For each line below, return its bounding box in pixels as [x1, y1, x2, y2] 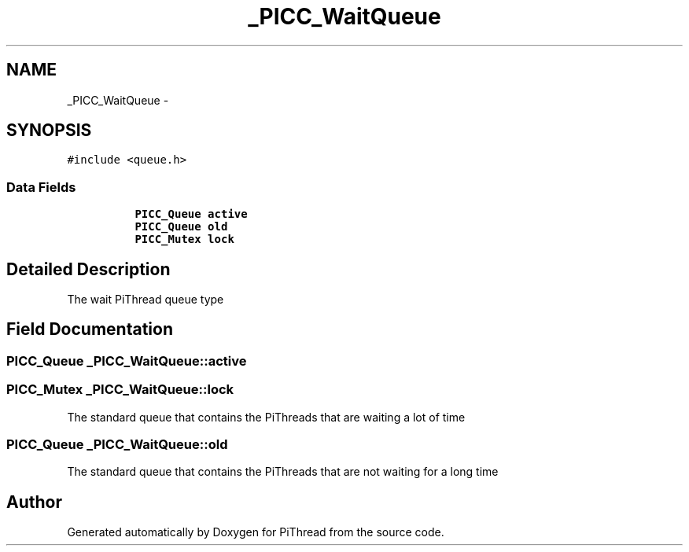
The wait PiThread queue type [67, 293, 224, 307]
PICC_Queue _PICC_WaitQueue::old [6, 436, 228, 452]
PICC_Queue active [134, 208, 248, 221]
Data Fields [6, 178, 76, 195]
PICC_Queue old [134, 220, 228, 234]
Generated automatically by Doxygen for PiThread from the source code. [67, 525, 444, 539]
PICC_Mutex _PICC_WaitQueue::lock [6, 381, 234, 398]
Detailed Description [6, 259, 171, 279]
